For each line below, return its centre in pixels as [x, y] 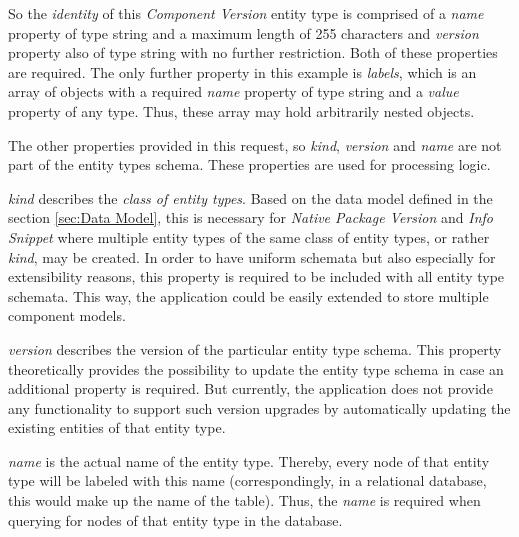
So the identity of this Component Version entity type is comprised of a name [246, 13]
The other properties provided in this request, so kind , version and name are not [255, 144]
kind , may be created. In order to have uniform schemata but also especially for [252, 256]
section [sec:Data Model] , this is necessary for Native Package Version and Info [250, 217]
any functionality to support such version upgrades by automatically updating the [259, 407]
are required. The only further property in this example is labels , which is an [242, 71]
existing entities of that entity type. [117, 427]
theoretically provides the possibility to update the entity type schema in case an [256, 368]
